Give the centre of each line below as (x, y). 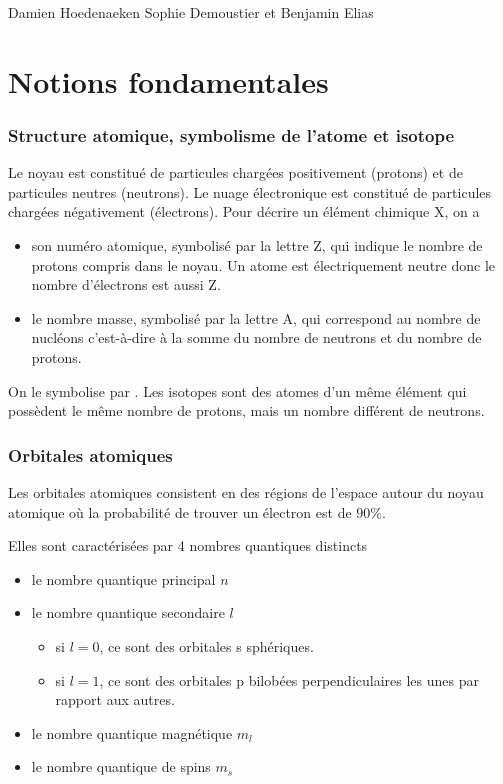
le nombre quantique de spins (121, 766)
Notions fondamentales (168, 80)
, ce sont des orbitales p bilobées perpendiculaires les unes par (289, 679)
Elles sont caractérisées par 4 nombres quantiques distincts (188, 545)
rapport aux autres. (115, 699)
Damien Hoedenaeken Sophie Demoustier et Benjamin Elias (191, 12)
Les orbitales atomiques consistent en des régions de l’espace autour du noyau (246, 491)
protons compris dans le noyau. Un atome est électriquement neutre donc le (263, 264)
